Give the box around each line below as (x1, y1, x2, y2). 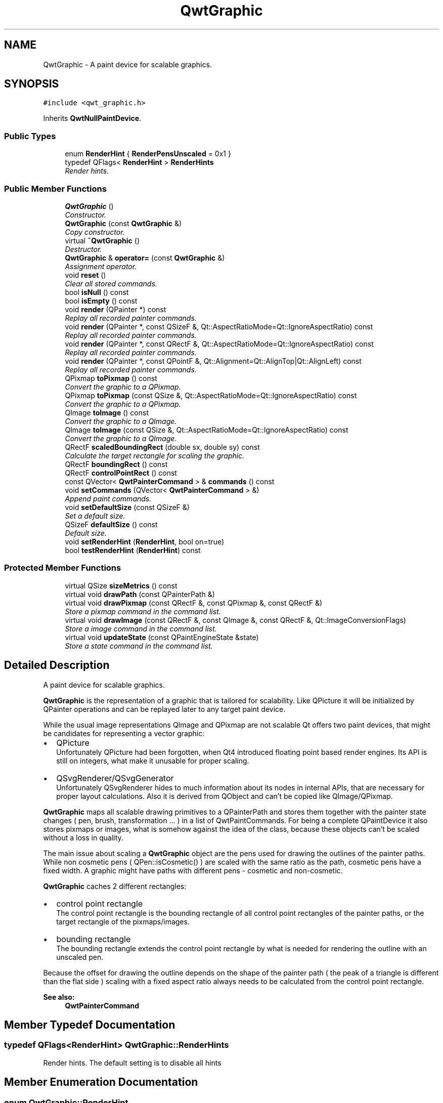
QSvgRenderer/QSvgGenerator (56, 773, 174, 783)
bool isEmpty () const (65, 296, 138, 305)
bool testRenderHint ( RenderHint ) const (65, 545, 201, 555)
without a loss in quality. (43, 833, 123, 842)
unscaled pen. (56, 952, 104, 961)
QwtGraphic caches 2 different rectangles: (43, 881, 187, 890)
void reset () (65, 270, 106, 279)
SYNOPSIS (4, 77, 59, 91)
